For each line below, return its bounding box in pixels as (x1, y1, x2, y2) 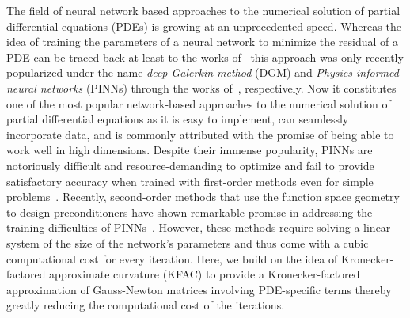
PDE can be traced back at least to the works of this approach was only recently (6, 48, 404, 65)
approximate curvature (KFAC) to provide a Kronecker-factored (49, 266, 360, 282)
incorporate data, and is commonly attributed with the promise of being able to (6, 126, 394, 142)
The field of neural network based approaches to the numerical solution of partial (6, 2, 401, 18)
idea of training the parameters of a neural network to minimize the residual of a (6, 33, 399, 50)
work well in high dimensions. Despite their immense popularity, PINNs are (6, 142, 373, 158)
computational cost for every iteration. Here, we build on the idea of (6, 250, 338, 267)
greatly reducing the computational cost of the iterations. (6, 297, 285, 313)
